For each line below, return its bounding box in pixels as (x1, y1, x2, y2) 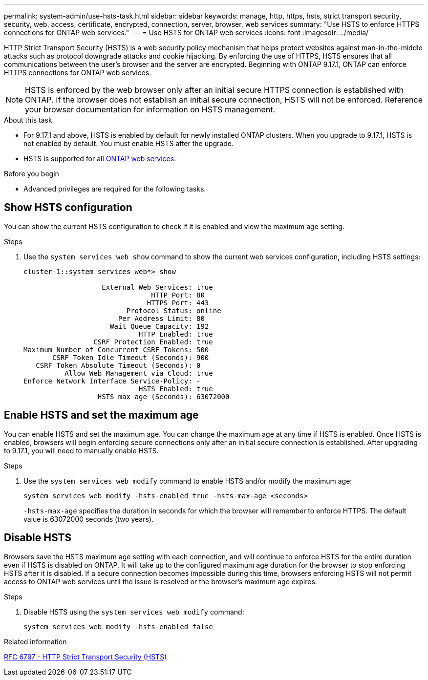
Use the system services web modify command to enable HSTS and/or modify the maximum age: (23, 476, 352, 485)
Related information (4, 637, 67, 646)
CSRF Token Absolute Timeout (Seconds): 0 (36, 361, 201, 369)
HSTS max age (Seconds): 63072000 (97, 392, 230, 401)
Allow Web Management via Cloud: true (64, 369, 213, 377)
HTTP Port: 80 (151, 291, 205, 299)
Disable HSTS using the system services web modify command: (23, 607, 244, 616)
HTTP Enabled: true (139, 330, 213, 338)
